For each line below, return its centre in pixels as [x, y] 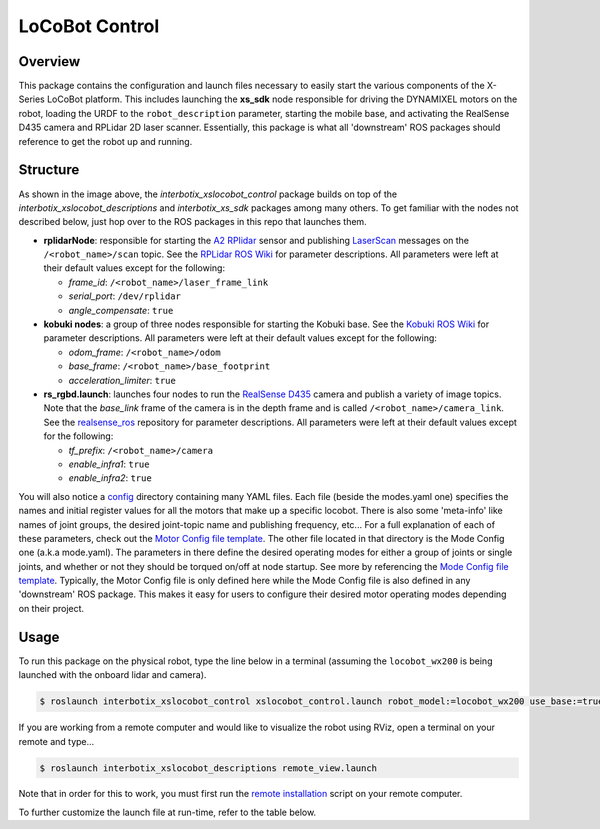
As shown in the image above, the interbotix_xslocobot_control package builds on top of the [208, 194]
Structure [49, 170]
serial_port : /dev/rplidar [125, 296]
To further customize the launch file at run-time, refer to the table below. [167, 812]
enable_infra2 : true [110, 478]
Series [31, 99]
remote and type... [56, 741]
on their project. [51, 608]
